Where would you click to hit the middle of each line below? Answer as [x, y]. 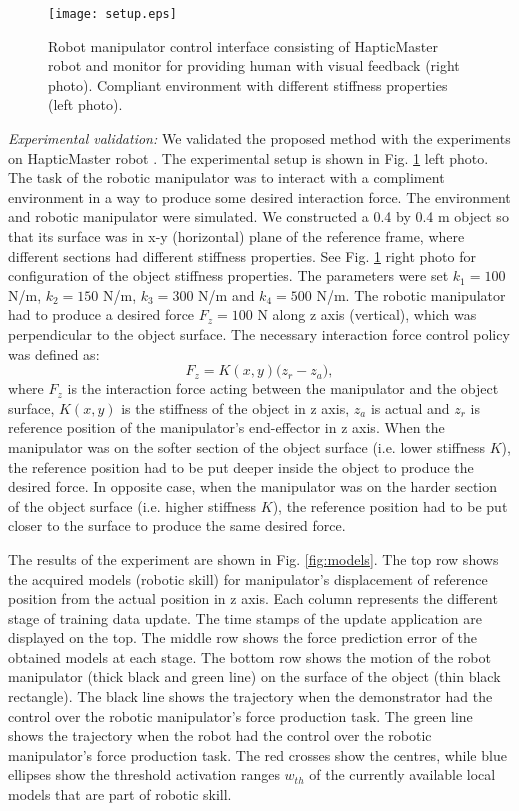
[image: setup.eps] [112, 14]
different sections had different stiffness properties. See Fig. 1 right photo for [242, 255]
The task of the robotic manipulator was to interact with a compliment [226, 177]
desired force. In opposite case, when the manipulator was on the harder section [253, 486]
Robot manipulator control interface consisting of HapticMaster [243, 45]
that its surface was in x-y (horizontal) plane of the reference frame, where [236, 236]
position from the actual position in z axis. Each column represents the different [253, 598]
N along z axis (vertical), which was [367, 314]
